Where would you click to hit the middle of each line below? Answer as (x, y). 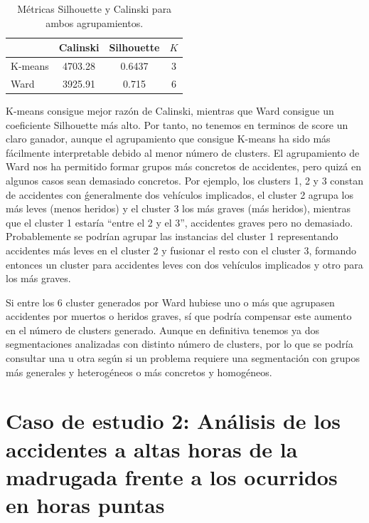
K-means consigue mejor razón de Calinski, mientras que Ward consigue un (170, 110)
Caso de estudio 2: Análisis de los (173, 421)
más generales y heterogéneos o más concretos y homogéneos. (139, 372)
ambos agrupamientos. (95, 22)
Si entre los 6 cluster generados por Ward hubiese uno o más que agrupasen (170, 302)
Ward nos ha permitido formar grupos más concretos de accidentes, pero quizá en (183, 166)
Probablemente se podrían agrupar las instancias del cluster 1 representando (172, 236)
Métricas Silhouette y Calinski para (95, 9)
